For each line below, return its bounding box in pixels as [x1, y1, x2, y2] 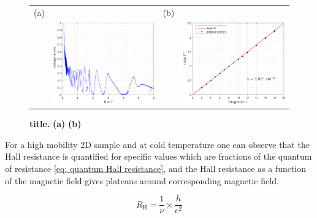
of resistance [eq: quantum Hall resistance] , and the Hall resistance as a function [5, 162, 307, 174]
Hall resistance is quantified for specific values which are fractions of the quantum [5, 150, 312, 163]
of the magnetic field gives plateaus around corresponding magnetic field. [5, 174, 279, 187]
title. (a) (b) [29, 117, 82, 130]
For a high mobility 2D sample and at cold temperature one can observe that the [5, 138, 310, 150]
